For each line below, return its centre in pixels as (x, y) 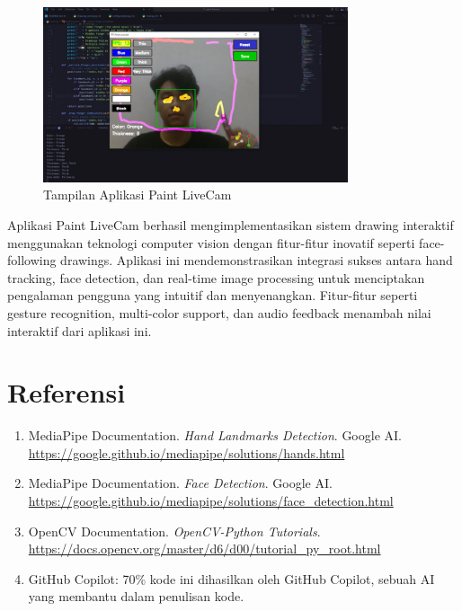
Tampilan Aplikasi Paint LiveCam (138, 195)
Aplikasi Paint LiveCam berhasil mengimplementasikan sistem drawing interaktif (231, 224)
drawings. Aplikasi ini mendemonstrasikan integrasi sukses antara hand (257, 260)
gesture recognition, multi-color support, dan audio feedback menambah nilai (219, 312)
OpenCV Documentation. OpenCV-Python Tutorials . (174, 531)
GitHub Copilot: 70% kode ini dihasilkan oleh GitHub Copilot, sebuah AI (231, 578)
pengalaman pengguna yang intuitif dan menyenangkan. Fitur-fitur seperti (213, 295)
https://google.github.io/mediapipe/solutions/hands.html (187, 452)
